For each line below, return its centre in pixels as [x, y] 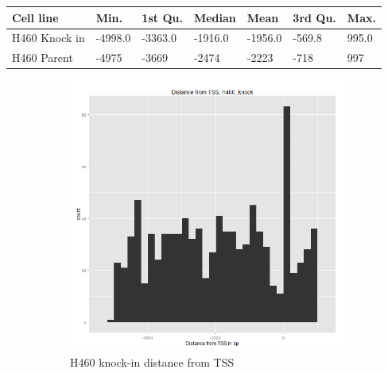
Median [215, 17]
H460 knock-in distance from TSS [152, 361]
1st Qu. [162, 17]
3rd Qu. [314, 17]
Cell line [35, 17]
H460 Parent [43, 58]
